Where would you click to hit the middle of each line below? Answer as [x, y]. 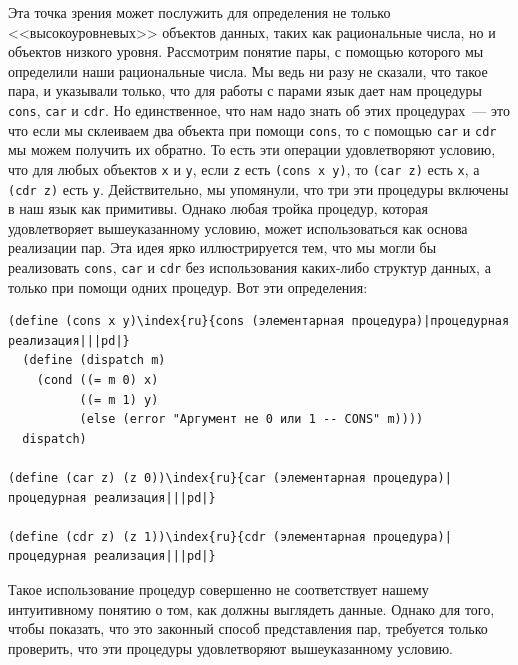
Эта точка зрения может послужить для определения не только [199, 12]
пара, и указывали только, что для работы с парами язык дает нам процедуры [245, 90]
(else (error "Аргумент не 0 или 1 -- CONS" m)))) [251, 419]
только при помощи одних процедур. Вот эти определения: [188, 286]
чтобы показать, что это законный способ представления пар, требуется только [248, 628]
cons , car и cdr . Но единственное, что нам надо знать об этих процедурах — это [259, 109]
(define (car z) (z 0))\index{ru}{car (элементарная [187, 477]
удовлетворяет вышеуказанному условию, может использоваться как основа [238, 227]
